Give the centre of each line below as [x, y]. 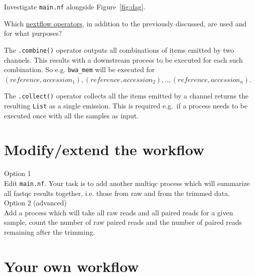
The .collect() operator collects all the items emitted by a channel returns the [126, 96]
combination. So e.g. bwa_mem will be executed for [79, 69]
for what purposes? [33, 33]
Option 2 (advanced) [35, 203]
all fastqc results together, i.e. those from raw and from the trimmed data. [117, 193]
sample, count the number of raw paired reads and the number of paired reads [123, 222]
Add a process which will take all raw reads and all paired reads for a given [119, 212]
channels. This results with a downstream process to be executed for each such [124, 59]
